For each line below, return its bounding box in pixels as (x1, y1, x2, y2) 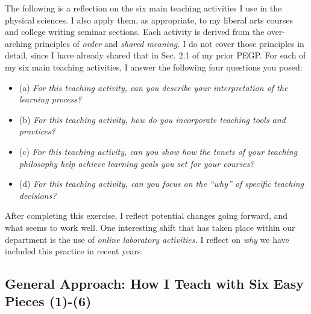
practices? (19, 125, 55, 137)
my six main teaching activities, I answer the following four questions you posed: (5, 60, 303, 73)
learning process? (19, 93, 82, 105)
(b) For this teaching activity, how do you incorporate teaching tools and (19, 113, 286, 125)
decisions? (19, 189, 57, 201)
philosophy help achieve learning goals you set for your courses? (19, 157, 254, 169)
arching (5, 37, 32, 49)
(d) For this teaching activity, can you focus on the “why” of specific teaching (19, 177, 304, 190)
